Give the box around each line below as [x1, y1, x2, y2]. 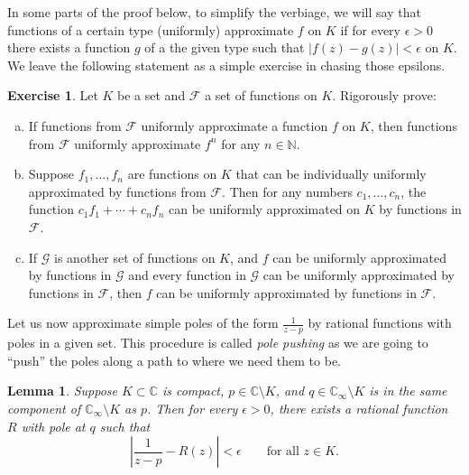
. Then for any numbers [222, 182, 353, 200]
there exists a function [7, 38, 131, 57]
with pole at [21, 416, 86, 435]
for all [266, 445, 299, 459]
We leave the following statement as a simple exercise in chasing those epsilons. [7, 55, 446, 74]
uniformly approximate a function [141, 116, 328, 135]
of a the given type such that [144, 38, 305, 57]
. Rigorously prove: [332, 86, 437, 105]
